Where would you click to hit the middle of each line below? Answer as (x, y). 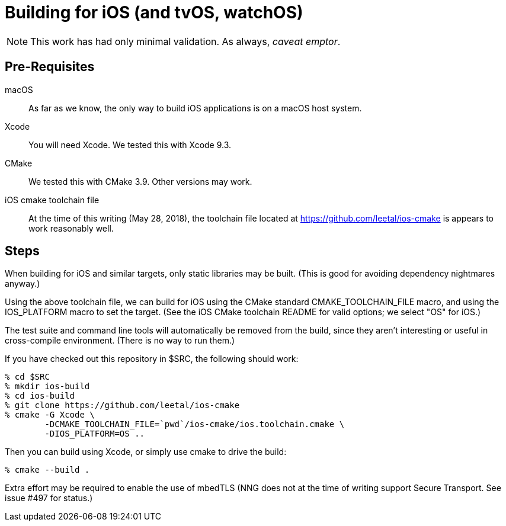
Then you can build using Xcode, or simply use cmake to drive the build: (146, 452)
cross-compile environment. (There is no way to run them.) (120, 341)
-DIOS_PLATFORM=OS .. (95, 434)
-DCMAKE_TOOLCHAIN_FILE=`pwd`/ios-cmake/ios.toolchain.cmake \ (195, 424)
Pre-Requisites (50, 67)
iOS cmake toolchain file (52, 200)
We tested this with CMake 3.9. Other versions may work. (140, 181)
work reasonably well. (71, 228)
